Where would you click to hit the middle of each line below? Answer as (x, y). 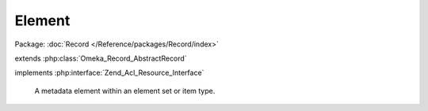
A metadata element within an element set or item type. (125, 91)
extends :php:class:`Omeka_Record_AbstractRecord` (101, 58)
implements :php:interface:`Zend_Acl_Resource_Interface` (109, 73)
